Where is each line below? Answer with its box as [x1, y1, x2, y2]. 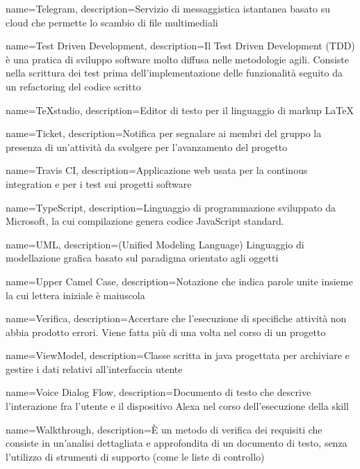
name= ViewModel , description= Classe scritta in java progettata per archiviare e [6, 348, 350, 363]
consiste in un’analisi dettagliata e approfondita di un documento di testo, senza [6, 436, 347, 450]
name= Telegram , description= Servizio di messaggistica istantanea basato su [6, 1, 330, 15]
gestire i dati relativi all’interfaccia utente [6, 361, 183, 376]
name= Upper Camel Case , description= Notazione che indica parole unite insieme [6, 273, 353, 288]
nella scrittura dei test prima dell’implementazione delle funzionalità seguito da [6, 65, 343, 80]
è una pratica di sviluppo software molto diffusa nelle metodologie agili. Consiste [6, 51, 349, 66]
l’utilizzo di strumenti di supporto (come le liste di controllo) [6, 449, 265, 463]
